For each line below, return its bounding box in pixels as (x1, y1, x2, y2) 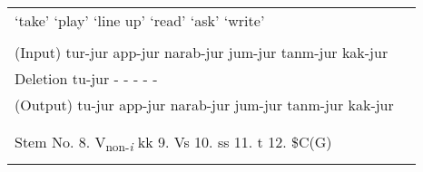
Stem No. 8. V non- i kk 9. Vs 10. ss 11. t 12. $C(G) (15, 131, 332, 156)
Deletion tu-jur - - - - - (15, 68, 158, 89)
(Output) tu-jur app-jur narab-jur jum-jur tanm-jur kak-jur (15, 94, 394, 115)
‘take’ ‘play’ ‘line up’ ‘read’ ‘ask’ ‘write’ (15, 10, 265, 31)
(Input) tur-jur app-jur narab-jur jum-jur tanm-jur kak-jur (15, 42, 389, 62)
